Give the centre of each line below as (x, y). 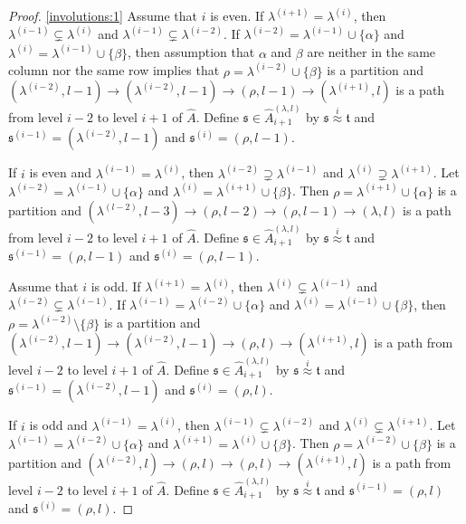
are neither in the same (371, 52)
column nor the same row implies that (114, 70)
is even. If (237, 16)
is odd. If (116, 286)
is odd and (58, 425)
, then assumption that (191, 52)
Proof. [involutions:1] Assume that (103, 16)
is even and (61, 172)
